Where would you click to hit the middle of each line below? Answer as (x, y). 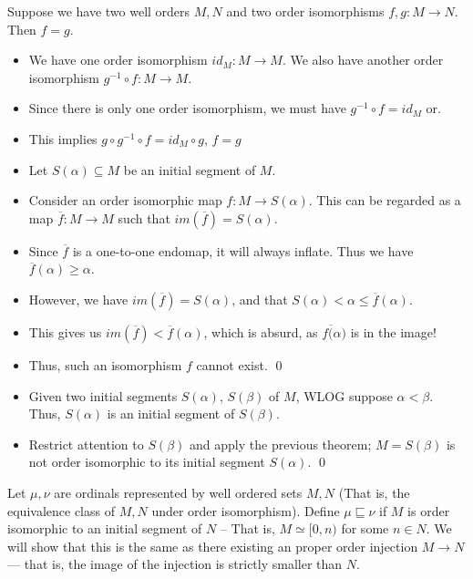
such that (144, 217)
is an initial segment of (171, 414)
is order (429, 510)
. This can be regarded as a (385, 200)
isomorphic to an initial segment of (105, 528)
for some (365, 528)
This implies (63, 138)
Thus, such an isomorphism (105, 364)
